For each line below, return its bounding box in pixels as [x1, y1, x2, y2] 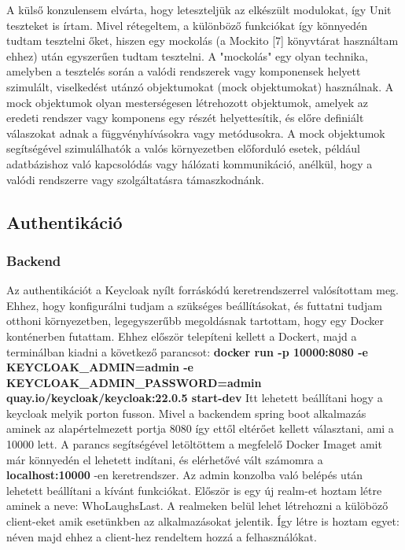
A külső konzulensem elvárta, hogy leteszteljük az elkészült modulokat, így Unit [6, 2, 392, 17]
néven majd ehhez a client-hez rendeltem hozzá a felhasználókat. [6, 528, 317, 544]
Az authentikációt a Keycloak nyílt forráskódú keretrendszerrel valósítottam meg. [6, 282, 399, 298]
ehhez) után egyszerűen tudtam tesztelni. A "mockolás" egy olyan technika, [6, 47, 368, 64]
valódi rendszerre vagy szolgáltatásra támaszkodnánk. [6, 171, 264, 187]
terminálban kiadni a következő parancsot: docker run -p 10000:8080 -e [6, 343, 368, 360]
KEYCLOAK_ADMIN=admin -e [6, 359, 193, 375]
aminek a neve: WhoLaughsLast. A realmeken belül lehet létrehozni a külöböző [6, 497, 388, 514]
